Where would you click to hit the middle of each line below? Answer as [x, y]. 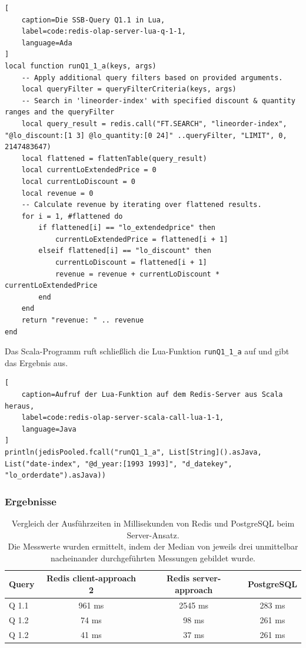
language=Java [49, 429]
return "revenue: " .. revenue [83, 320]
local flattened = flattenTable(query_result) [114, 158]
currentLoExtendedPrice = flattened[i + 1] [142, 239]
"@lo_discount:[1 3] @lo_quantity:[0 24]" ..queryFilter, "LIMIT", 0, [146, 135]
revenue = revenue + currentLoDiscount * [137, 274]
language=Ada [47, 43]
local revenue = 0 [57, 193]
